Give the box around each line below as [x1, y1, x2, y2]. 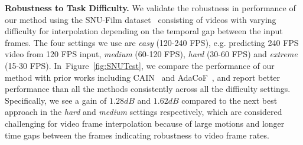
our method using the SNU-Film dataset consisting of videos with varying [5, 13, 276, 25]
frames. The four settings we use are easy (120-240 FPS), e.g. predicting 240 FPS [5, 36, 299, 48]
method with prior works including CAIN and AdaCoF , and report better [5, 71, 281, 83]
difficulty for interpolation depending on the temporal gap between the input [5, 25, 283, 37]
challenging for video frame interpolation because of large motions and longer [5, 117, 285, 129]
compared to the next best [181, 94, 278, 106]
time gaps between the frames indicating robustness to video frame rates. [5, 128, 269, 141]
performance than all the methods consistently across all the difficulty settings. [5, 83, 291, 95]
